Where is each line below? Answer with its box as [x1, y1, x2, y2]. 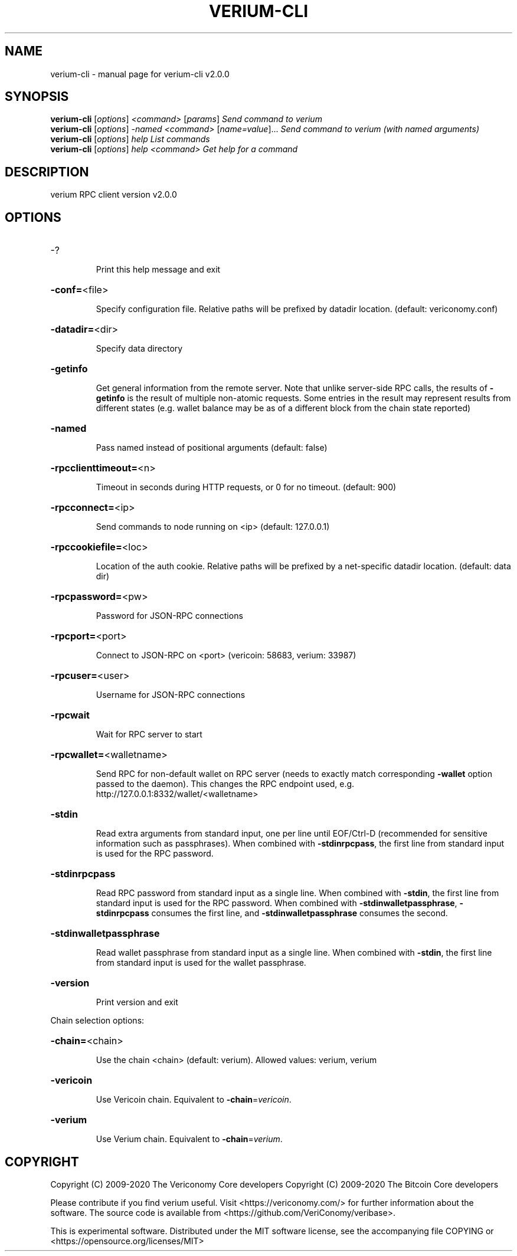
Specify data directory [96, 343, 183, 354]
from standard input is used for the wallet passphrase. [96, 957, 306, 968]
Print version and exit [96, 997, 178, 1008]
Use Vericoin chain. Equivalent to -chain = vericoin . [96, 1094, 292, 1105]
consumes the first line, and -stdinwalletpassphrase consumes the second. [151, 908, 448, 919]
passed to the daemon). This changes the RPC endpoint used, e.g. [96, 779, 355, 789]
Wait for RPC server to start [96, 729, 202, 740]
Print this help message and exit [96, 264, 221, 275]
